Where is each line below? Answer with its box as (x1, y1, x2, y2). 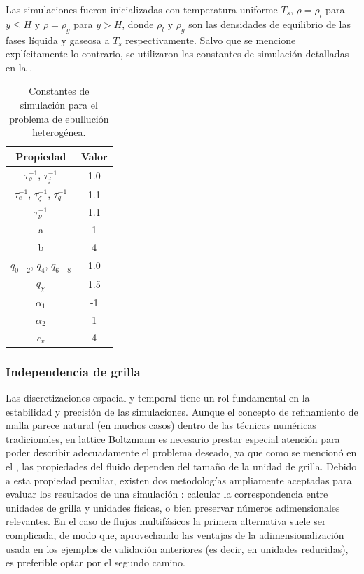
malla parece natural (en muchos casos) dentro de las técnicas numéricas (6, 418, 316, 432)
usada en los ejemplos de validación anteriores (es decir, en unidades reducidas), (6, 541, 349, 556)
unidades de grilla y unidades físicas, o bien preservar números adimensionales (6, 500, 340, 514)
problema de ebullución (9, 111, 109, 125)
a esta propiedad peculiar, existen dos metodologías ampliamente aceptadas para (6, 472, 352, 487)
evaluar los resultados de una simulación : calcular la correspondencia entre (6, 486, 328, 501)
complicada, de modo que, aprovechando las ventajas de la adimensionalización (6, 527, 344, 542)
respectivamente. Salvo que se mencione (125, 32, 296, 47)
